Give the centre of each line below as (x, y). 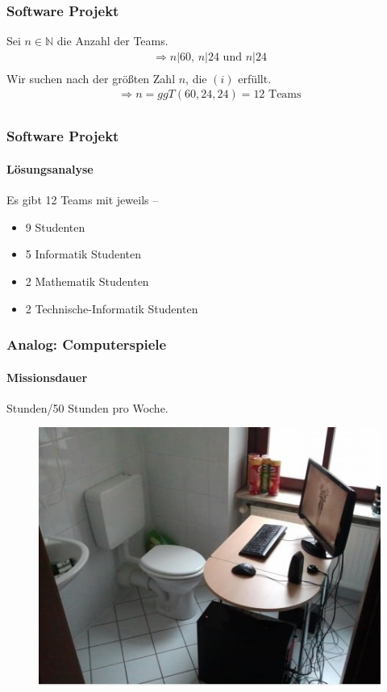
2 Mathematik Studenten (87, 281)
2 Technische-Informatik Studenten (112, 308)
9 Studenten (55, 226)
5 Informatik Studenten (83, 254)
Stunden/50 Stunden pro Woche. (87, 407)
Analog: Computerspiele (87, 344)
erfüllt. (255, 78)
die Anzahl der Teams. (112, 41)
